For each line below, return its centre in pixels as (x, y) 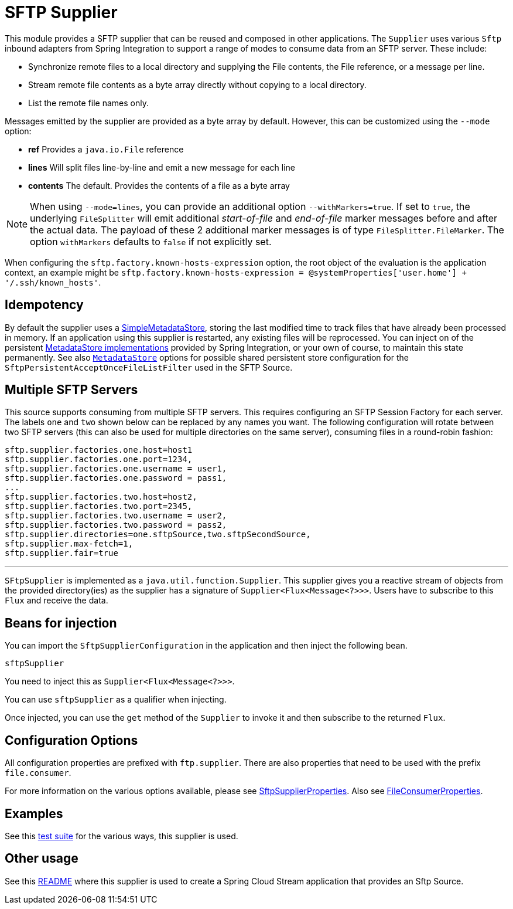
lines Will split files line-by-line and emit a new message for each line (162, 167)
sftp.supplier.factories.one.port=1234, (99, 459)
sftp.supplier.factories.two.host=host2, (101, 497)
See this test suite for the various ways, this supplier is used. (122, 836)
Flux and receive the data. (57, 601)
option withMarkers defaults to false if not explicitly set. (151, 241)
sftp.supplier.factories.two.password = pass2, (116, 525)
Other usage (42, 859)
